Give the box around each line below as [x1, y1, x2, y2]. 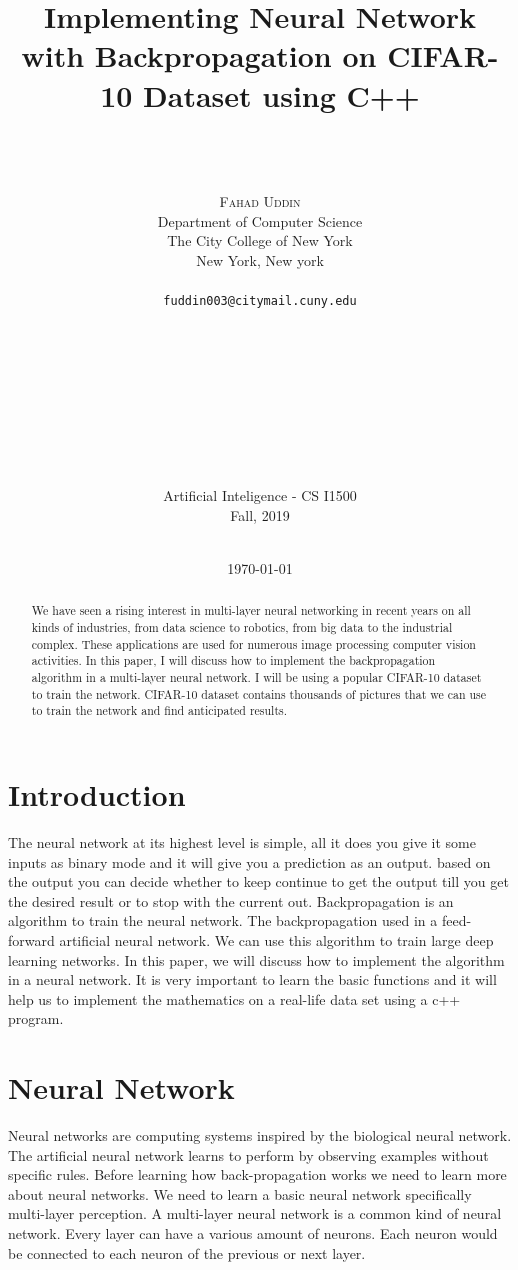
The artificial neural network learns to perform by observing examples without [8, 1144, 489, 1165]
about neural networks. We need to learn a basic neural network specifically [8, 1183, 472, 1204]
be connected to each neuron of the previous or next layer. [8, 1242, 366, 1263]
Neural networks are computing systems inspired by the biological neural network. [8, 1125, 512, 1146]
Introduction [8, 774, 186, 815]
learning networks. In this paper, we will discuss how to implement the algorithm [8, 949, 505, 970]
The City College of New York [167, 230, 353, 251]
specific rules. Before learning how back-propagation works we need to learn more [8, 1164, 507, 1185]
